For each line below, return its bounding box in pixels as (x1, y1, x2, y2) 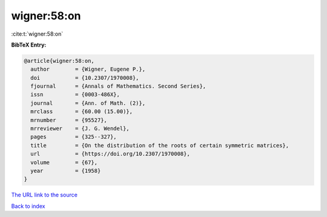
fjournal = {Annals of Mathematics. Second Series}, (30, 83, 206, 90)
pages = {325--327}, (30, 134, 117, 140)
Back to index (11, 202, 45, 210)
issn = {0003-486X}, (30, 91, 121, 98)
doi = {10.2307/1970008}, (30, 74, 139, 81)
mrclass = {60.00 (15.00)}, (30, 108, 133, 115)
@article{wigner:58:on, (24, 57, 95, 64)
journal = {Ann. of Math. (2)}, (30, 100, 145, 106)
